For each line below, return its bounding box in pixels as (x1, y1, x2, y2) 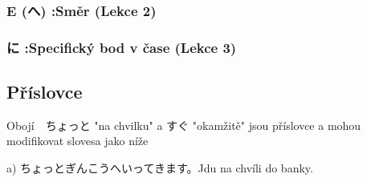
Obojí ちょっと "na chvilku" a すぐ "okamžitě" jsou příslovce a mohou (6, 116, 361, 133)
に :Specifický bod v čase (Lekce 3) (6, 37, 237, 57)
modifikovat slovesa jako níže (6, 132, 149, 149)
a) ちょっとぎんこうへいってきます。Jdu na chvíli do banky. (6, 160, 313, 176)
